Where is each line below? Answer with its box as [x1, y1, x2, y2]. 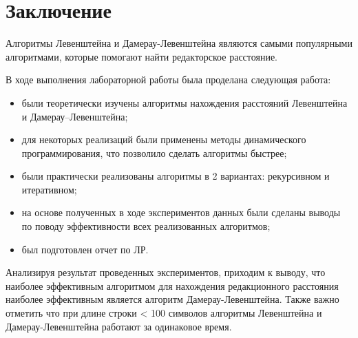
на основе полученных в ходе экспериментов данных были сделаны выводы [21, 205, 341, 220]
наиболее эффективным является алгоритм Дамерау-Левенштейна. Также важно [6, 292, 339, 306]
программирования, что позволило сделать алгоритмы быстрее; [21, 145, 287, 160]
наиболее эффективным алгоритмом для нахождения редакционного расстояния [6, 278, 339, 293]
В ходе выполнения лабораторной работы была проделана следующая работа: [6, 72, 331, 87]
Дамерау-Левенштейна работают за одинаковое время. [6, 319, 232, 333]
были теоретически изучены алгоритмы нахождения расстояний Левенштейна [21, 95, 348, 109]
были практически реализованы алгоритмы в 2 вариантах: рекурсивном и [21, 169, 330, 183]
